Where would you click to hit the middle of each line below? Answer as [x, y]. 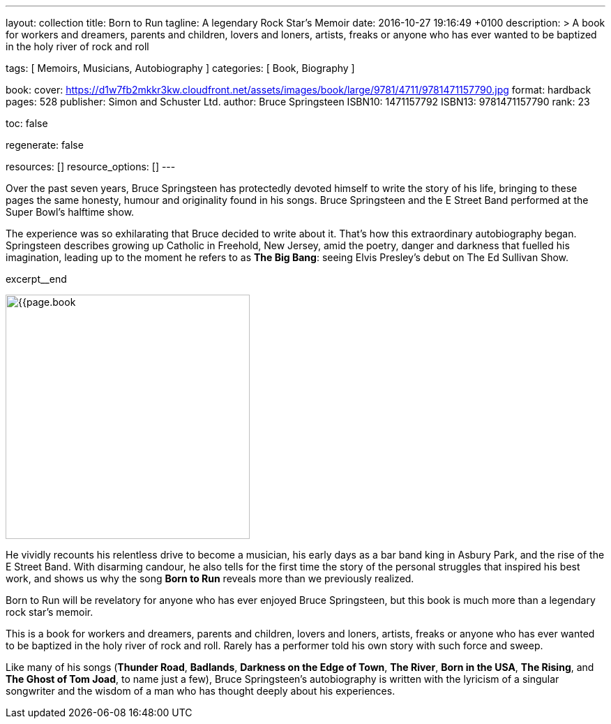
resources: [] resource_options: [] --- [91, 167]
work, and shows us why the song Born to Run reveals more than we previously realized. [210, 578]
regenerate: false [45, 145]
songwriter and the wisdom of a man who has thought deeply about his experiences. [201, 691]
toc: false [27, 123]
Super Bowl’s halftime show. [70, 212]
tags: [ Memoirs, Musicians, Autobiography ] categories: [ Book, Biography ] [180, 68]
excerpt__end [36, 279]
